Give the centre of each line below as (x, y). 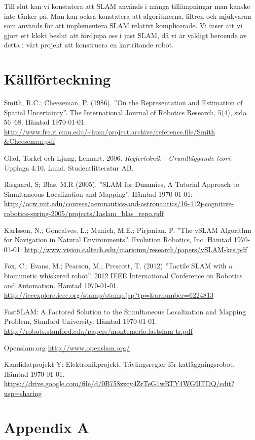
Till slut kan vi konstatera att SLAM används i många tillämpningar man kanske (127, 6)
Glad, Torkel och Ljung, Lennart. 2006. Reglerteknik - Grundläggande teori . (118, 158)
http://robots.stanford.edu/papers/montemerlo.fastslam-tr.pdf (98, 330)
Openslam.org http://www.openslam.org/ (67, 347)
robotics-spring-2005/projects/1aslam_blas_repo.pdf (84, 213)
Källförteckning (57, 79)
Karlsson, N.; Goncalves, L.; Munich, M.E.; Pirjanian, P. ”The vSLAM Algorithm (128, 230)
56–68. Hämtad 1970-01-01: (45, 122)
